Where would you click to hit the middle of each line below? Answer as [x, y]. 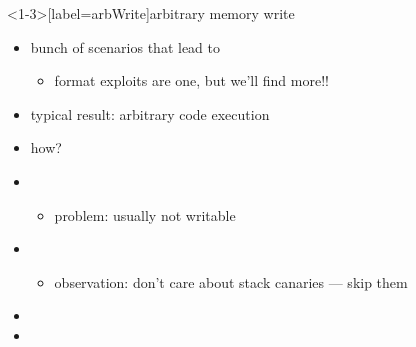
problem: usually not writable [145, 214]
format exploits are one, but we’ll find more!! [191, 80]
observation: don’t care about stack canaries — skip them [231, 281]
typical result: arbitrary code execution [150, 113]
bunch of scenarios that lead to [125, 46]
